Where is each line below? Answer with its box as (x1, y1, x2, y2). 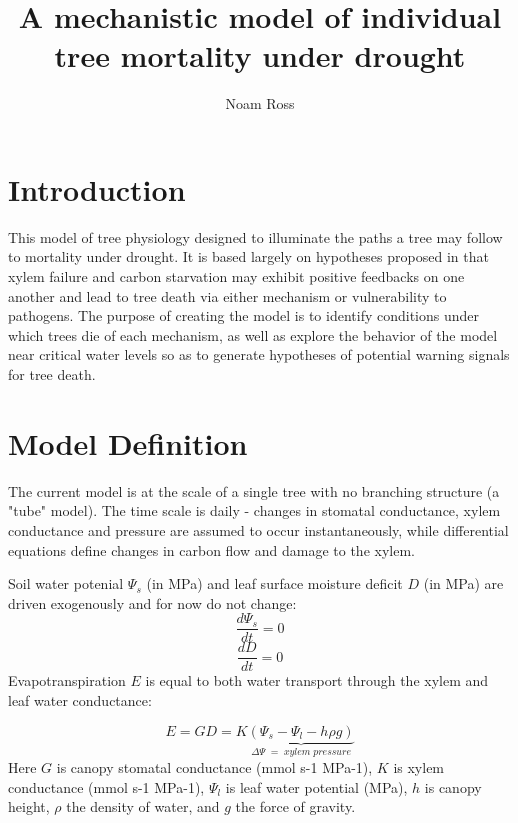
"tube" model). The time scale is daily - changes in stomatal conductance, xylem (8, 500, 501, 521)
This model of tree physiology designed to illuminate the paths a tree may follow (8, 226, 503, 247)
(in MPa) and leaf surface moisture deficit (146, 573, 403, 594)
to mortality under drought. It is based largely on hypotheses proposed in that (8, 246, 489, 267)
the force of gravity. (235, 796, 356, 817)
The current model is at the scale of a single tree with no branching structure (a (8, 480, 500, 501)
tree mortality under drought (54, 35, 466, 76)
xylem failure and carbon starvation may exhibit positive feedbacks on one (8, 266, 465, 287)
